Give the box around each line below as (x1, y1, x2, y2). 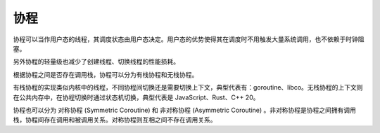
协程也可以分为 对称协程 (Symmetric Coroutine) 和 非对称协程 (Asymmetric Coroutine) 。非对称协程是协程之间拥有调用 (13, 106, 357, 114)
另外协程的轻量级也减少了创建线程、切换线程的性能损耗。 (13, 57, 179, 66)
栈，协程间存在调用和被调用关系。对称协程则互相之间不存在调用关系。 (13, 115, 217, 124)
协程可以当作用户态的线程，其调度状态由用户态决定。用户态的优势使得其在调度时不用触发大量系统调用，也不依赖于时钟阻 (13, 35, 365, 43)
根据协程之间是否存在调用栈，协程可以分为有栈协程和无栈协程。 (13, 70, 198, 78)
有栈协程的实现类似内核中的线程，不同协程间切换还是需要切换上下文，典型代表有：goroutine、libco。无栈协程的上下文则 (13, 83, 363, 92)
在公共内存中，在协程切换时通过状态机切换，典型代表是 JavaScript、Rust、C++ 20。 (13, 93, 260, 101)
